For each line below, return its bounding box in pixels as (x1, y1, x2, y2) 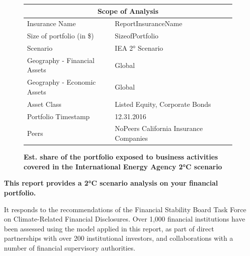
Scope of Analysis (97, 5, 158, 16)
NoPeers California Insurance (115, 123, 203, 133)
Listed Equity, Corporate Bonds (115, 98, 211, 109)
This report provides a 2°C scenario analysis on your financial (4, 178, 218, 188)
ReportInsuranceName (115, 18, 183, 29)
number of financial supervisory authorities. (4, 242, 135, 253)
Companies (115, 133, 148, 143)
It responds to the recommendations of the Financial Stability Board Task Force (4, 204, 247, 214)
